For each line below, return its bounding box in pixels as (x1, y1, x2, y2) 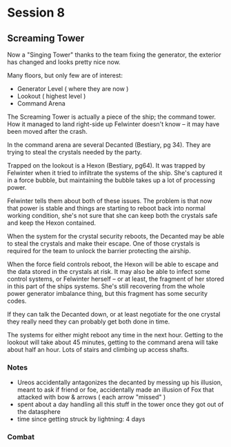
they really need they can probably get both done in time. (7, 317, 170, 326)
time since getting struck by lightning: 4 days (17, 415, 145, 424)
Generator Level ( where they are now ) (17, 85, 129, 92)
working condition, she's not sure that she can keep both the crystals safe (7, 212, 218, 219)
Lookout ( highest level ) (17, 92, 86, 100)
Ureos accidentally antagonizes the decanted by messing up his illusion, (17, 378, 223, 387)
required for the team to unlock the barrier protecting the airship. (7, 247, 191, 255)
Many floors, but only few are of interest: (7, 71, 123, 79)
